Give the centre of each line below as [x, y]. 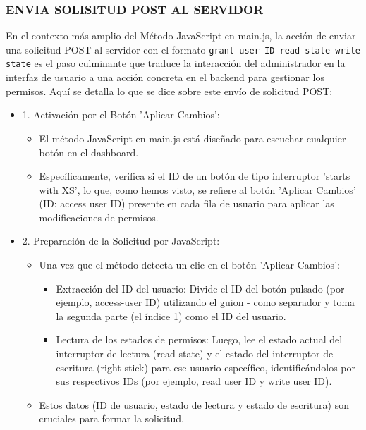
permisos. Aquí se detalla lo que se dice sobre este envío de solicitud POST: [169, 91]
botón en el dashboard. [89, 152]
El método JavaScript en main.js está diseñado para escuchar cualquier [193, 138]
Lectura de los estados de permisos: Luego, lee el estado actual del [199, 339]
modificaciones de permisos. [99, 217]
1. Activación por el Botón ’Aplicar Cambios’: [121, 115]
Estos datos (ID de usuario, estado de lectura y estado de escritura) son [194, 404]
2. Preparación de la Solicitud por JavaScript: [121, 241]
